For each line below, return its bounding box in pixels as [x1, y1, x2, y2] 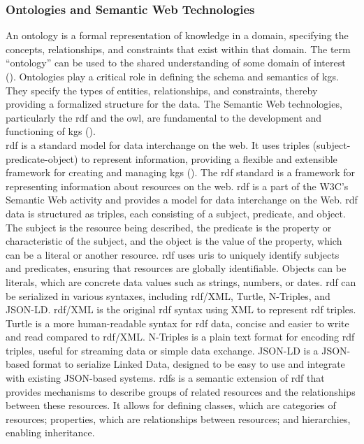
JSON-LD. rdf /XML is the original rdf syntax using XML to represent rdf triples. [6, 302, 356, 317]
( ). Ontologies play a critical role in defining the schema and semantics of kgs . [6, 69, 339, 83]
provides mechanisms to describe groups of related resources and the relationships [6, 384, 356, 399]
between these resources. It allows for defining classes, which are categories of [6, 398, 336, 413]
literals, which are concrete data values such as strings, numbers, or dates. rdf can [6, 274, 356, 289]
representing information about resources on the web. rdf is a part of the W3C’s [6, 178, 349, 193]
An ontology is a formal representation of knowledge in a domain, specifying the [6, 28, 349, 43]
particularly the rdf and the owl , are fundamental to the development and [6, 110, 322, 124]
